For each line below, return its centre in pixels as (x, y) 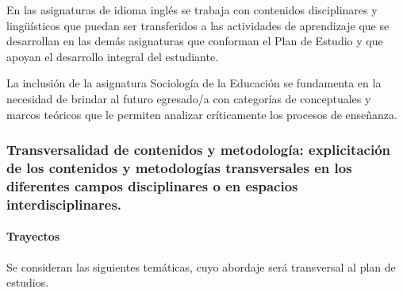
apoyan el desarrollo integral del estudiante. (113, 56)
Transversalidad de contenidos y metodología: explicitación (198, 150)
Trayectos (33, 236)
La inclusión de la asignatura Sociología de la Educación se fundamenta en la (194, 83)
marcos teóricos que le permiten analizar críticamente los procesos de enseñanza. (202, 114)
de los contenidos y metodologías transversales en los (179, 168)
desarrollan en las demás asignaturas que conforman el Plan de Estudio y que (195, 41)
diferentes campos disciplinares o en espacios (152, 185)
